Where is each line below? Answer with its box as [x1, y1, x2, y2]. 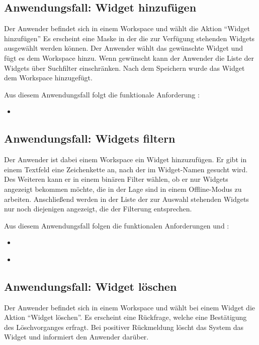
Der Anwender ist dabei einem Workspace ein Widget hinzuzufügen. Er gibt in [4, 154, 247, 165]
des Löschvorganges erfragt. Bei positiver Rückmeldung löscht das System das [4, 321, 244, 332]
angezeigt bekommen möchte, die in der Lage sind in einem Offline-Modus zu [4, 183, 242, 194]
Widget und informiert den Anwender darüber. [4, 331, 149, 342]
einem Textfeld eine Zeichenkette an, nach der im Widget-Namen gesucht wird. [4, 164, 248, 174]
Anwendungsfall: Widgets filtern [4, 131, 176, 146]
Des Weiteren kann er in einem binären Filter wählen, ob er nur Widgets [4, 174, 228, 184]
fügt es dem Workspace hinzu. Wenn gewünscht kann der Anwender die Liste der [4, 52, 254, 63]
